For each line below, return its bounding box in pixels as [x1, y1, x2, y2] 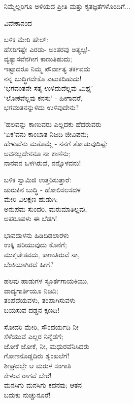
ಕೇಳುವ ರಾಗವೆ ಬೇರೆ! [4, 370, 52, 380]
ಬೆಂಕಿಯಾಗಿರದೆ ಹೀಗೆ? [4, 259, 54, 269]
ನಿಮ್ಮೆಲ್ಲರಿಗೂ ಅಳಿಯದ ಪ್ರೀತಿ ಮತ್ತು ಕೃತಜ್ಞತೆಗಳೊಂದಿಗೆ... [4, 1, 131, 11]
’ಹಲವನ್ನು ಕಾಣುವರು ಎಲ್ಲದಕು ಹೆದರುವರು [4, 118, 101, 129]
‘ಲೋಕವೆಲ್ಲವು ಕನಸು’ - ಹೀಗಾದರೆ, [4, 92, 83, 103]
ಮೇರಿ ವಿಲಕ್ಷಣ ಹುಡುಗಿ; [4, 194, 58, 204]
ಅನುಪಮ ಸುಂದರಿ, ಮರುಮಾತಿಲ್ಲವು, [4, 203, 87, 214]
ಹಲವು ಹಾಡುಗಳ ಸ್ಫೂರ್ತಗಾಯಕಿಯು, [4, 276, 89, 286]
